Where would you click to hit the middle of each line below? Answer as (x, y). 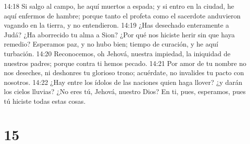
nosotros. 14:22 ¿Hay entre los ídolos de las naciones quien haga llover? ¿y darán (123, 82)
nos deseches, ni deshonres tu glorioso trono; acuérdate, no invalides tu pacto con (124, 72)
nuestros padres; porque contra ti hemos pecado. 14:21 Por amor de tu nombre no (125, 63)
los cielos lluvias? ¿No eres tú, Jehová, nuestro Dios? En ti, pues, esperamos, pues (125, 91)
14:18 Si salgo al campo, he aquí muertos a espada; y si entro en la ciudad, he (119, 6)
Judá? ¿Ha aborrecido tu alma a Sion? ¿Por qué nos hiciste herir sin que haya (119, 34)
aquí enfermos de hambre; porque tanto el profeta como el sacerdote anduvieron (122, 15)
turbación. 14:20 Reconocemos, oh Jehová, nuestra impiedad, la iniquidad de (117, 53)
